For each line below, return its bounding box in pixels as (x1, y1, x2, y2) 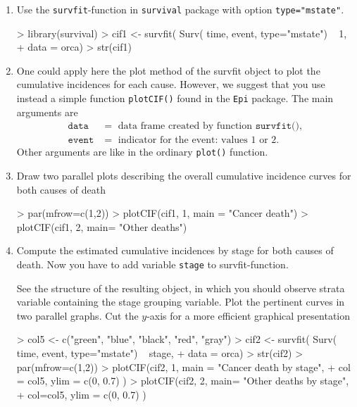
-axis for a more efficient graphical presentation (146, 308, 351, 323)
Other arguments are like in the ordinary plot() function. (16, 144, 268, 159)
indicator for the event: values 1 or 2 (118, 135, 277, 146)
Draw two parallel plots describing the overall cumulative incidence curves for (16, 168, 351, 182)
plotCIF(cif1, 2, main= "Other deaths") (16, 219, 187, 234)
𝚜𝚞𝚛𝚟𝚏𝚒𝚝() (255, 121, 300, 132)
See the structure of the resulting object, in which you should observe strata (16, 280, 345, 295)
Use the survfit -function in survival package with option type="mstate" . (16, 2, 344, 16)
